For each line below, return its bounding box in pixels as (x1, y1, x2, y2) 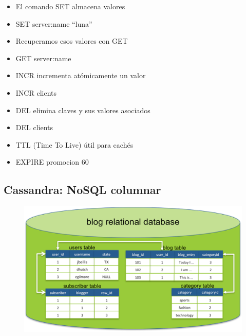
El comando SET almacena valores (15, 1, 125, 11)
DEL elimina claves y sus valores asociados (15, 104, 150, 115)
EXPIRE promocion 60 (15, 156, 89, 167)
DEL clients (15, 122, 53, 133)
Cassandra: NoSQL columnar (4, 182, 161, 198)
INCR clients (15, 87, 56, 98)
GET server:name (15, 52, 71, 63)
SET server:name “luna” (15, 18, 92, 29)
